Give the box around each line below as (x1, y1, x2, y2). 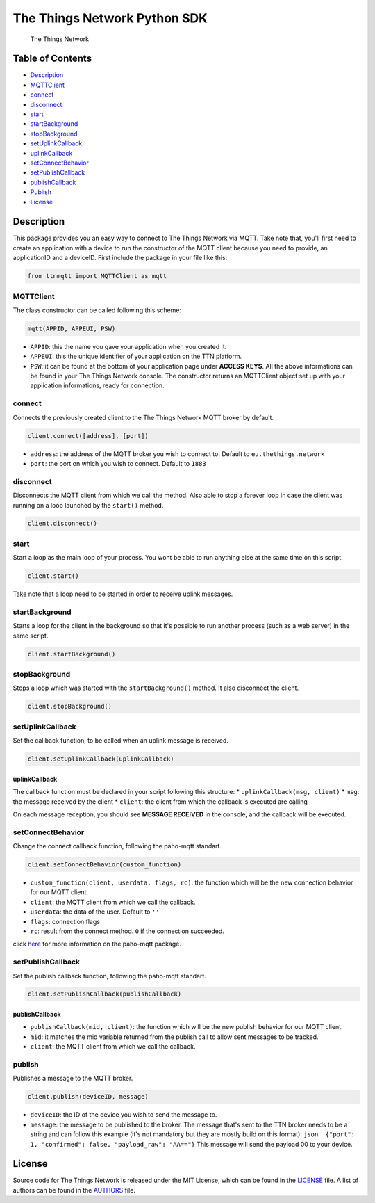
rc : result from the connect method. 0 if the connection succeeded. (30, 927, 225, 935)
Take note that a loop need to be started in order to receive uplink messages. (12, 590, 233, 598)
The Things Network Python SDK (12, 10, 208, 26)
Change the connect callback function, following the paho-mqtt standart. (12, 842, 222, 850)
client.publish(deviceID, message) (27, 1092, 149, 1101)
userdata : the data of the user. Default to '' (30, 907, 160, 916)
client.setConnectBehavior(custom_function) (27, 861, 182, 869)
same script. (12, 631, 49, 640)
